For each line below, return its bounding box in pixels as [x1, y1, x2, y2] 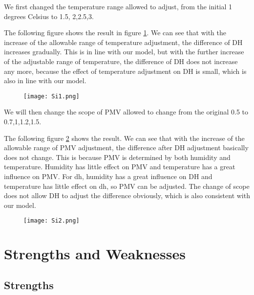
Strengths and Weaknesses [4, 244, 186, 264]
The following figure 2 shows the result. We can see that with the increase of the [4, 133, 245, 143]
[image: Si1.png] [23, 92, 80, 100]
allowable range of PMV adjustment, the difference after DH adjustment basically [4, 142, 249, 153]
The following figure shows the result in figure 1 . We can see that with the [4, 27, 227, 38]
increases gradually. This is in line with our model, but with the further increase [4, 46, 244, 57]
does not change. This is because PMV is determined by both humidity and [4, 152, 231, 162]
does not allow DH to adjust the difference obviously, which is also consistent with [4, 190, 250, 201]
